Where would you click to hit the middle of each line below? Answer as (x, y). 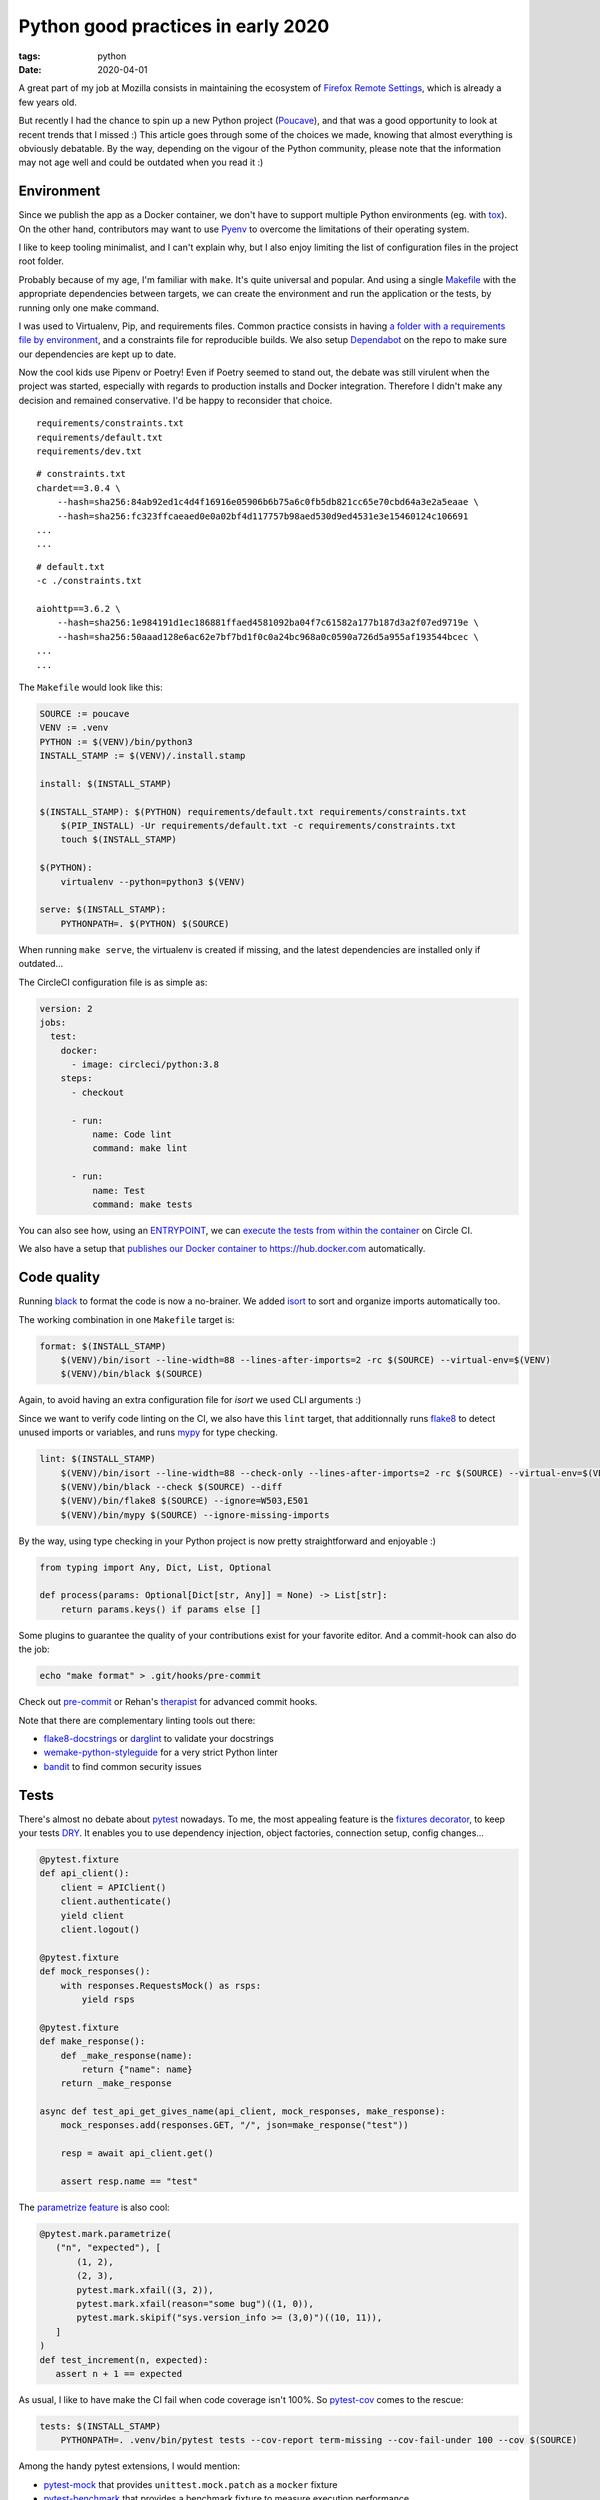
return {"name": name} (137, 2069)
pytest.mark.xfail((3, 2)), (145, 2289)
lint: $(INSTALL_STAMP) (98, 1459)
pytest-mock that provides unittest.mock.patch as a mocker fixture (190, 2484)
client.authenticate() (116, 1901)
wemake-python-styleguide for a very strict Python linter (161, 1752)
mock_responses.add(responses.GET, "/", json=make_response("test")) (234, 2125)
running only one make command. (89, 307)
